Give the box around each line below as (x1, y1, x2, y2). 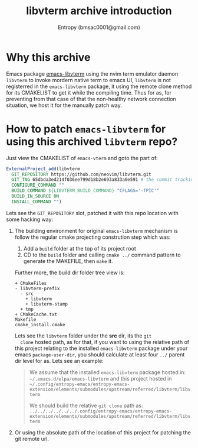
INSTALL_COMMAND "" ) (11, 199, 62, 204)
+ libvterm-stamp (25, 301, 68, 307)
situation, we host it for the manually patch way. (6, 102, 123, 109)
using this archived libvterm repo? (6, 135, 178, 148)
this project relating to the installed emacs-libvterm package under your (14, 345, 188, 352)
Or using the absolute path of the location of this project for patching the (14, 428, 192, 436)
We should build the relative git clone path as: (29, 402, 143, 409)
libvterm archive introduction (26, 4, 172, 18)
